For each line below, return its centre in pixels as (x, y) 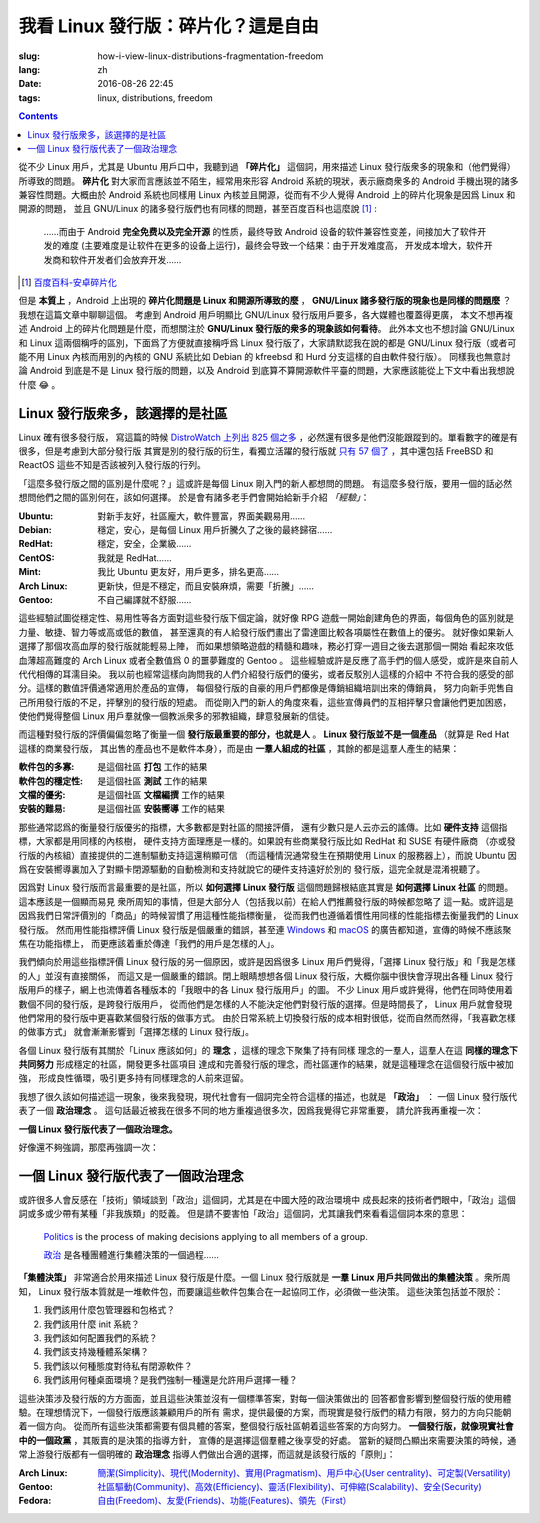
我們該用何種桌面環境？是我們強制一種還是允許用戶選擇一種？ (170, 1380)
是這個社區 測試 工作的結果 (152, 781)
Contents (38, 116)
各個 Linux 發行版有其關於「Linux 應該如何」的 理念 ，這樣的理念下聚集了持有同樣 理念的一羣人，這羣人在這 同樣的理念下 (268, 1050)
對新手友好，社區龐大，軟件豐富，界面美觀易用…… (201, 516)
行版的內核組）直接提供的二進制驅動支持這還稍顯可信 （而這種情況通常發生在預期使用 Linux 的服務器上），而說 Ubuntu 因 (267, 855)
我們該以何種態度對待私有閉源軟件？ (118, 1366)
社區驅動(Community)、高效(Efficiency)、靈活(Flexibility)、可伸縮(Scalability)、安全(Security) (289, 1486)
